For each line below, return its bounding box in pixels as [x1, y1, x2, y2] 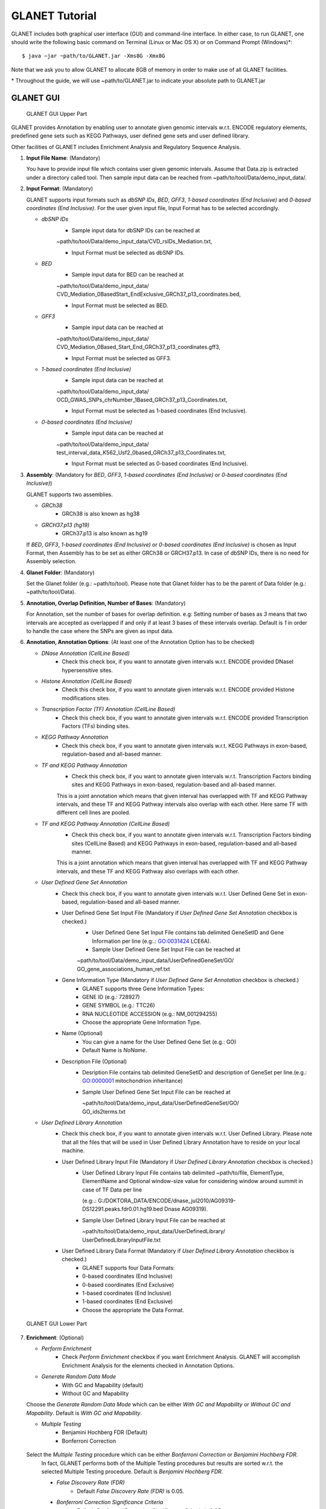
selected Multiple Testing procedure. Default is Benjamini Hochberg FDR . [41, 1468, 223, 1475]
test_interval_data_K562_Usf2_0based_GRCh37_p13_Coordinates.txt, [56, 449, 226, 456]
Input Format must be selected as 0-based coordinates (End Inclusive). [71, 460, 249, 467]
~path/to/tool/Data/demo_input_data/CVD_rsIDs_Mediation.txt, [56, 238, 213, 245]
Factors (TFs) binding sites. [62, 722, 130, 730]
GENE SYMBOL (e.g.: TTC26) [82, 1002, 155, 1009]
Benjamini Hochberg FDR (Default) [62, 1429, 148, 1436]
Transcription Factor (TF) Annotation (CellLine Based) [41, 706, 176, 713]
